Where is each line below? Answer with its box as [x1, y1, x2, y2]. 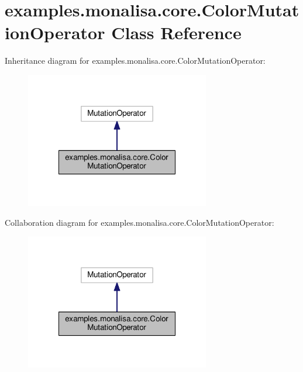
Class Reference [111, 20, 242, 44]
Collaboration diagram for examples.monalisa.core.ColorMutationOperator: [5, 216, 274, 228]
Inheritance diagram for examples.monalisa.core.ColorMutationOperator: [5, 54, 266, 67]
